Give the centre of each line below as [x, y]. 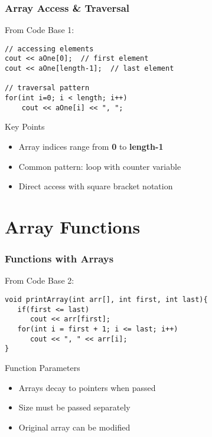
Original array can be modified [74, 427]
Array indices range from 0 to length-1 [91, 146]
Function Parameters [43, 367]
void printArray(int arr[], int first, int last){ [106, 299]
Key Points [25, 126]
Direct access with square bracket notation [96, 186]
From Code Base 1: [40, 30]
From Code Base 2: [40, 280]
